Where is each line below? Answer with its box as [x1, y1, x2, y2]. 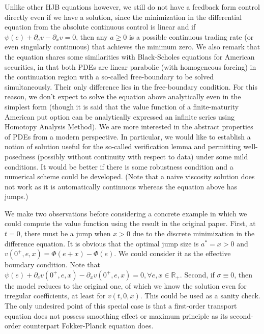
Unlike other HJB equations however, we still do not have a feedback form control [5, 2, 260, 12]
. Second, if [180, 269, 215, 280]
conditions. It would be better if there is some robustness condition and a [5, 161, 233, 172]
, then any [76, 31, 108, 42]
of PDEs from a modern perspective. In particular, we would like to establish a [5, 131, 251, 142]
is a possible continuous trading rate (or [129, 31, 254, 42]
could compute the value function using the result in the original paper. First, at [5, 218, 256, 229]
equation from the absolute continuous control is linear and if [5, 21, 196, 32]
